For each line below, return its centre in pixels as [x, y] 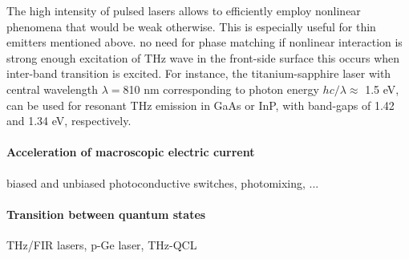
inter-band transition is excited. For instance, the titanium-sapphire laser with [199, 73]
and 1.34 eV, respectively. [69, 121]
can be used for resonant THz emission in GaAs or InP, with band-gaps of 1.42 [200, 105]
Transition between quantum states [106, 214]
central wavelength [52, 89]
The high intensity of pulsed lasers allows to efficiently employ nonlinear [184, 10]
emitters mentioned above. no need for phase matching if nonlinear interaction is [204, 42]
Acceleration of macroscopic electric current [131, 152]
